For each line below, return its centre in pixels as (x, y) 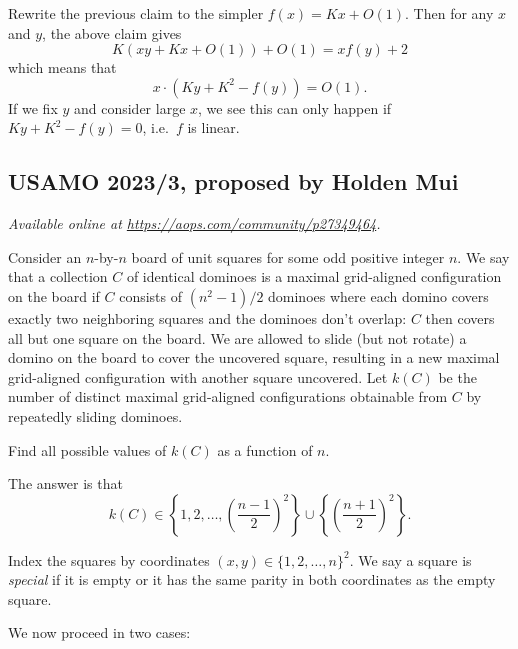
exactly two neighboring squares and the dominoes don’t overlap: (207, 317)
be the (457, 376)
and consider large (129, 107)
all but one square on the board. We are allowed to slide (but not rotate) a (237, 337)
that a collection (58, 276)
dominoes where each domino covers (378, 295)
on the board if (54, 295)
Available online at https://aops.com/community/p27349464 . (194, 223)
